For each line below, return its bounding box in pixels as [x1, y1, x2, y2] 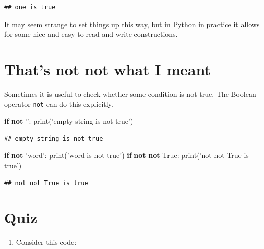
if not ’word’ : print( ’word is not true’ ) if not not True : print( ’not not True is [4, 150, 249, 161]
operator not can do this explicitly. [4, 98, 113, 109]
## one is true [4, 4, 56, 11]
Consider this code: [16, 237, 77, 247]
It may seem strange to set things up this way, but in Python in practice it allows [4, 18, 260, 29]
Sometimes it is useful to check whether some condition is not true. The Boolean [4, 88, 256, 99]
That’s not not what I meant [4, 58, 211, 79]
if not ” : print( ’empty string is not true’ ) [4, 116, 133, 126]
